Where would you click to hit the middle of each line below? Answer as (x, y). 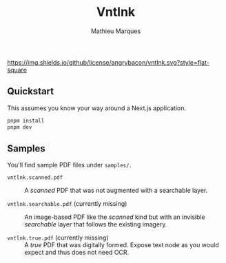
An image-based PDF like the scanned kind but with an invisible (115, 217)
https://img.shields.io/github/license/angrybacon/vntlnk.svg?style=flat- (109, 62)
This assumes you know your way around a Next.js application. (97, 108)
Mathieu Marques (116, 31)
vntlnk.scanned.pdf (35, 178)
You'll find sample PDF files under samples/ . (69, 165)
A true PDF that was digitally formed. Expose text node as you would (122, 245)
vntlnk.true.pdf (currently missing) (58, 238)
